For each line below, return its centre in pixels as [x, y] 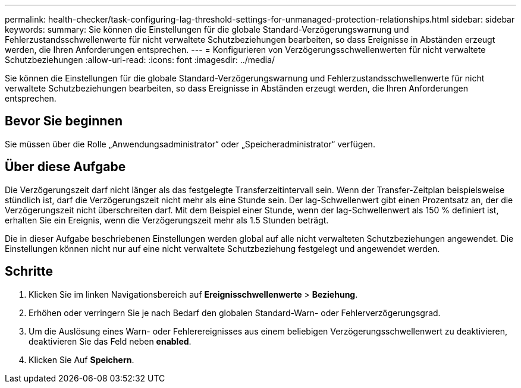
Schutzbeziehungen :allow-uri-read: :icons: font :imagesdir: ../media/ [140, 60]
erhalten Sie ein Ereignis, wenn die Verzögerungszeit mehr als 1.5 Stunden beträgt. [167, 220]
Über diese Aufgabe [65, 167]
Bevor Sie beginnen [64, 121]
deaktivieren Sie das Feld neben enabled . [110, 341]
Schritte [29, 272]
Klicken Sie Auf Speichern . [81, 359]
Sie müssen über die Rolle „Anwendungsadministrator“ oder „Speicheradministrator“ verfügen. [190, 144]
